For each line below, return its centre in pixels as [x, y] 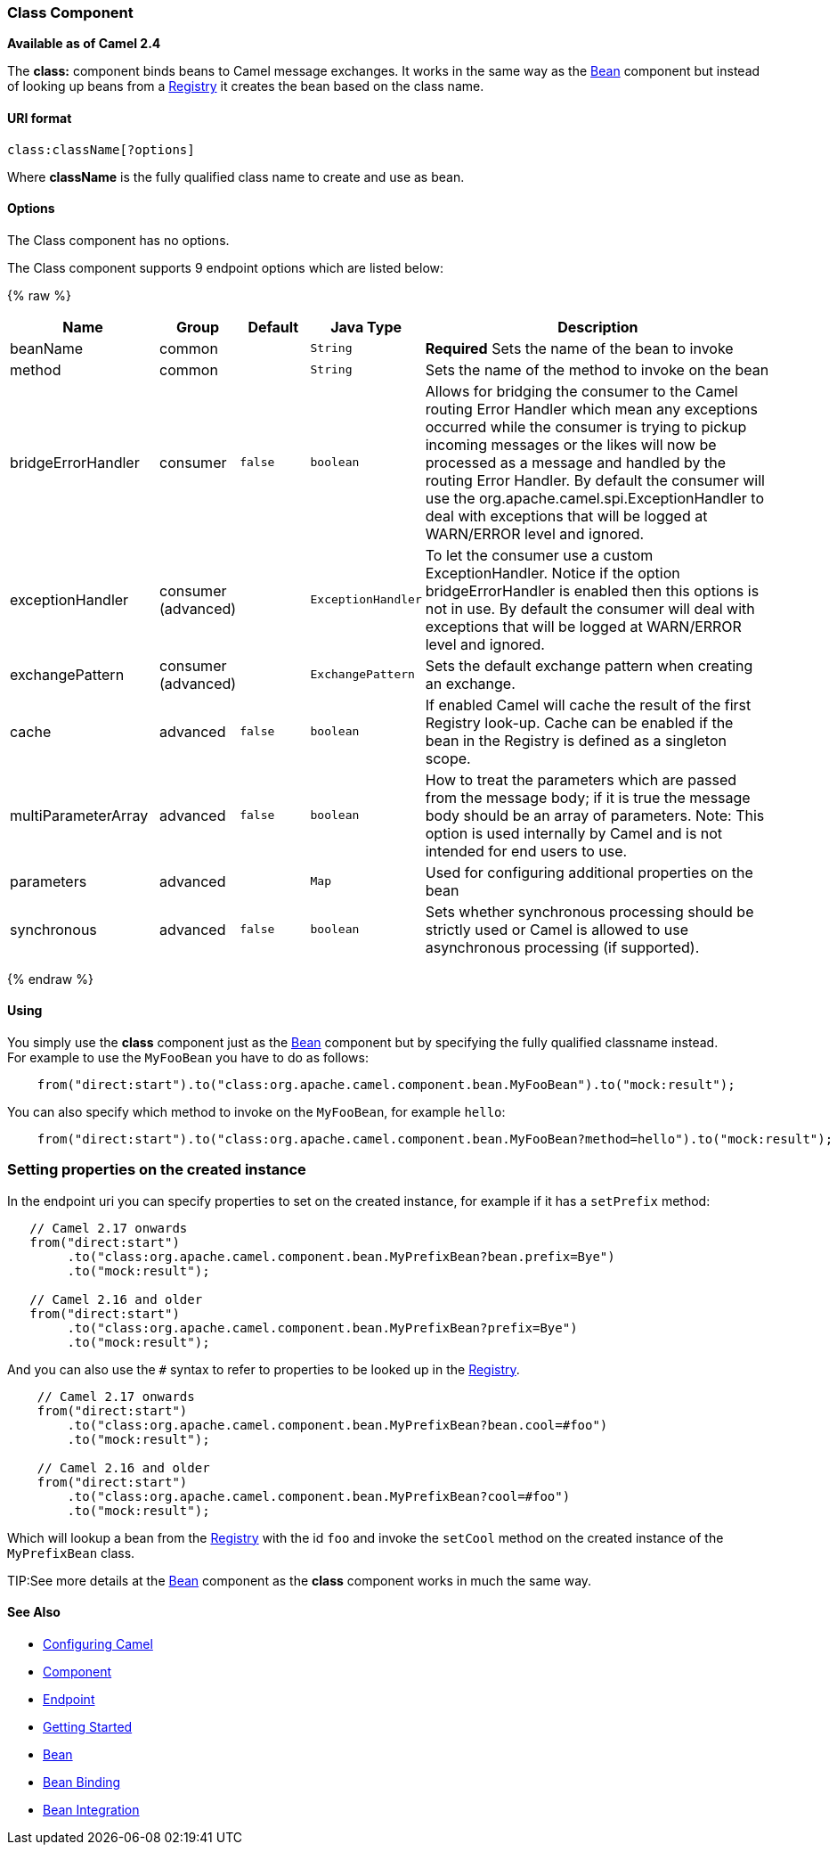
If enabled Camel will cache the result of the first [588, 705]
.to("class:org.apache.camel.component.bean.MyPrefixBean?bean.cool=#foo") [337, 1425]
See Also [34, 1612]
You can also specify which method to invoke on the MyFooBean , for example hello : [256, 1112]
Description [598, 327]
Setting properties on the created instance [157, 1170]
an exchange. [470, 683]
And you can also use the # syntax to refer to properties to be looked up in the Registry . [264, 1369]
